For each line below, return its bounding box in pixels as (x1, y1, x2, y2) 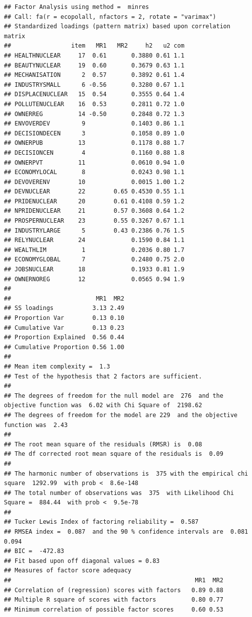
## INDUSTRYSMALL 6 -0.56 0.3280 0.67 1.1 (4, 81, 185, 88)
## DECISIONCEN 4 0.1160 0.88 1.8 (4, 149, 185, 156)
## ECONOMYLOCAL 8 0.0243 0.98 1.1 (4, 169, 185, 176)
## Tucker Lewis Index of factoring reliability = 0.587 (4, 518, 199, 526)
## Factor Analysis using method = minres (4, 3, 149, 10)
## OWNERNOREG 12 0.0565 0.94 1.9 (4, 275, 185, 283)
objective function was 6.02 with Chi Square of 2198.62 (4, 402, 202, 409)
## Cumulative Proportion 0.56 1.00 (4, 343, 125, 351)
